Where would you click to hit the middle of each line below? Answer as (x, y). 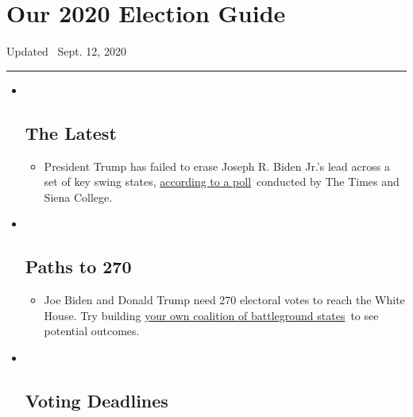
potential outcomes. (92, 331)
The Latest (71, 132)
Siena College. (78, 197)
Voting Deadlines (96, 400)
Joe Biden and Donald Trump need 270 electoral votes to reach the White (224, 300)
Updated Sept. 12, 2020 (66, 51)
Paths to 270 (78, 266)
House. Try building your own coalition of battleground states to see (211, 315)
